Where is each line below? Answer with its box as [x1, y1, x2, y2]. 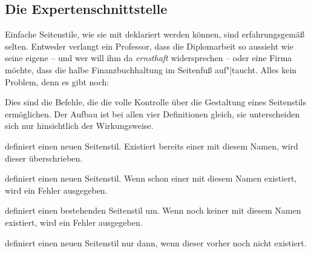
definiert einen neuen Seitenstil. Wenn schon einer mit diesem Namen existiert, [5, 172, 297, 185]
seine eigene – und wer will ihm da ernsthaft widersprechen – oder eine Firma [5, 51, 292, 64]
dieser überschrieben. [5, 151, 83, 164]
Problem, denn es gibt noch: [5, 75, 110, 88]
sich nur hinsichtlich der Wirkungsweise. [5, 119, 154, 132]
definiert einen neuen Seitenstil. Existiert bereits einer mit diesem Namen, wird [5, 139, 298, 152]
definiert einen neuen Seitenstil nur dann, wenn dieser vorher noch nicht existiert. [5, 236, 307, 249]
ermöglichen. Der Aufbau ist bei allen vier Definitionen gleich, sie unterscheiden [5, 107, 300, 120]
